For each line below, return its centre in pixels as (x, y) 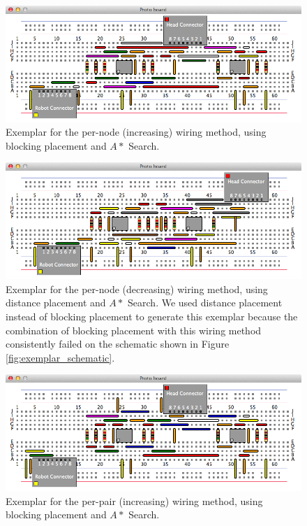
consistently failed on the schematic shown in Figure (118, 344)
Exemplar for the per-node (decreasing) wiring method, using (137, 289)
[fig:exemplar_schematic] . (60, 357)
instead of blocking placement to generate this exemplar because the (152, 316)
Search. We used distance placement (205, 303)
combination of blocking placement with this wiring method (134, 330)
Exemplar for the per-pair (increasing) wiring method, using (134, 500)
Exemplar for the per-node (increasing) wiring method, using (136, 132)
